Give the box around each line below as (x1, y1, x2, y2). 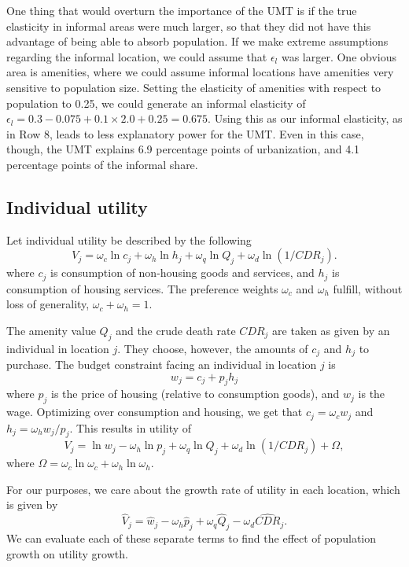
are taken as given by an (272, 322, 390, 338)
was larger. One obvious (281, 48, 397, 64)
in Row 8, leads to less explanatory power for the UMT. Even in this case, (6, 125, 364, 142)
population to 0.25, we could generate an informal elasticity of (6, 94, 306, 111)
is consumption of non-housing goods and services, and (50, 264, 315, 281)
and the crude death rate (116, 322, 236, 338)
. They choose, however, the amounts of (117, 340, 308, 356)
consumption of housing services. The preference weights (6, 280, 278, 296)
